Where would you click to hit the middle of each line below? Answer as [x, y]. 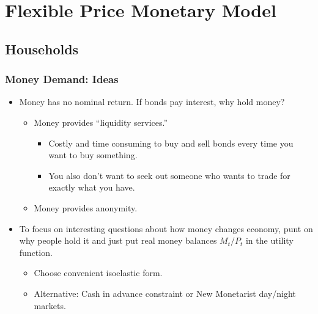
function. [36, 252]
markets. [50, 305]
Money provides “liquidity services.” [101, 122]
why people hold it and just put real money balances [118, 240]
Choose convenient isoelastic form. [98, 273]
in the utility [269, 240]
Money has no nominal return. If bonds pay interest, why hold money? [152, 102]
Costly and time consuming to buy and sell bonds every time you [171, 143]
